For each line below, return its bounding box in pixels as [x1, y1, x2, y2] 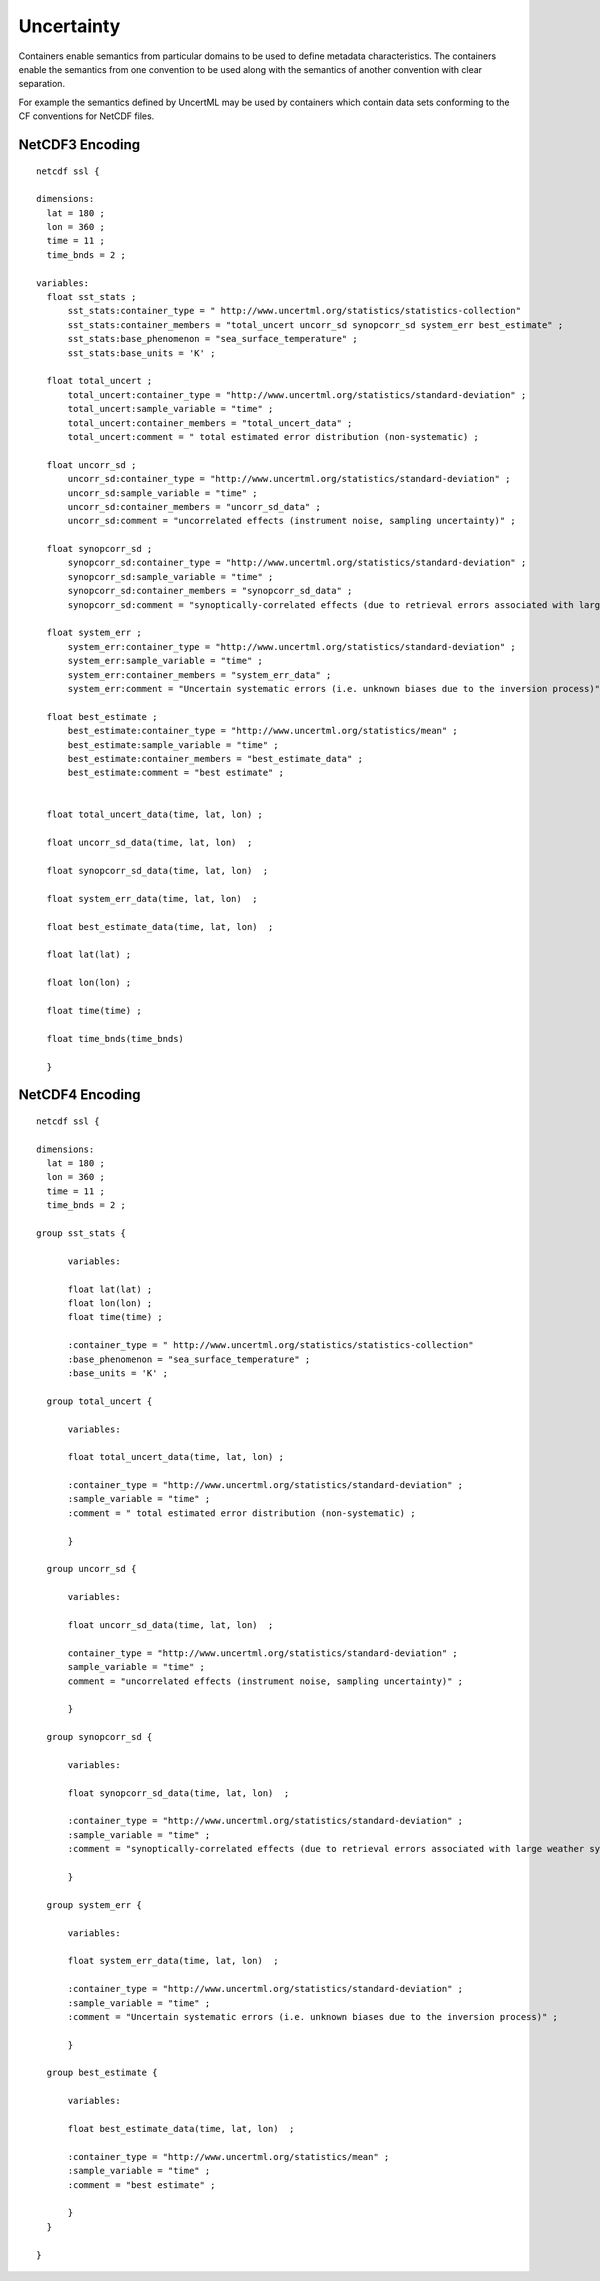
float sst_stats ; [46, 291, 137, 303]
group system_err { [46, 1899, 142, 1910]
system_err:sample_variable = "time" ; [67, 655, 264, 667]
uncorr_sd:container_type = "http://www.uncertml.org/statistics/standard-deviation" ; [67, 473, 511, 485]
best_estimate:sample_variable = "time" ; [67, 739, 279, 750]
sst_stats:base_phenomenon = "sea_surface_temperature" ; [67, 333, 359, 345]
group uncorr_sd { [46, 1563, 137, 1575]
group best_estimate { [46, 2067, 158, 2079]
